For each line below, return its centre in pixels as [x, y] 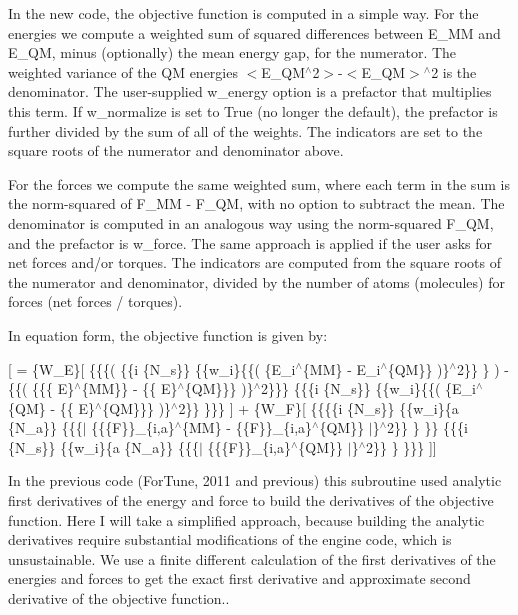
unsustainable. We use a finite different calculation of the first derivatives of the [252, 558]
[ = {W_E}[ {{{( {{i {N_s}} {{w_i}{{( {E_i [152, 368]
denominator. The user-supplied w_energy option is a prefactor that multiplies [250, 91]
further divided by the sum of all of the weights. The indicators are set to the [245, 130]
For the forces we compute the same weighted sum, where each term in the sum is [259, 183]
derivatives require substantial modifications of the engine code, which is [230, 539]
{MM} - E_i [341, 368]
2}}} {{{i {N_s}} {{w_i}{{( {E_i [368, 388]
